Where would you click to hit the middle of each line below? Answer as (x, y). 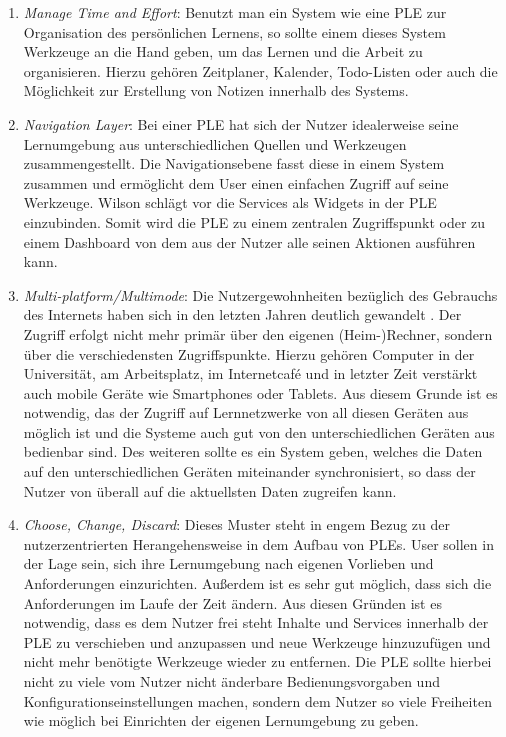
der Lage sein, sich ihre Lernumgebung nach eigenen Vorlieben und (228, 563)
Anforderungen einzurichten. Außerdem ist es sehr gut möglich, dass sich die (257, 583)
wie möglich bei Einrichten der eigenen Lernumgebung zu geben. (221, 720)
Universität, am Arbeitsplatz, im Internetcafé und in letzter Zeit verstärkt (250, 373)
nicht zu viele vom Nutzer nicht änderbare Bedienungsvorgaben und (231, 681)
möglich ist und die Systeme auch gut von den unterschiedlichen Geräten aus (259, 431)
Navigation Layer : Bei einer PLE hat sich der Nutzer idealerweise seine (241, 123)
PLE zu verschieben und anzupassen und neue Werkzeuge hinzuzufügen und (257, 641)
